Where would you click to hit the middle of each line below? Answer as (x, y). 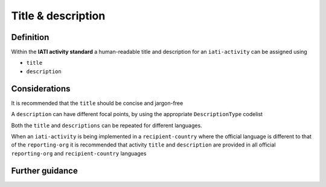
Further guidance (44, 170)
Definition (30, 37)
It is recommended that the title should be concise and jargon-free (97, 103)
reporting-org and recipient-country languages (79, 153)
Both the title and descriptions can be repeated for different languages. (107, 125)
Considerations (41, 89)
